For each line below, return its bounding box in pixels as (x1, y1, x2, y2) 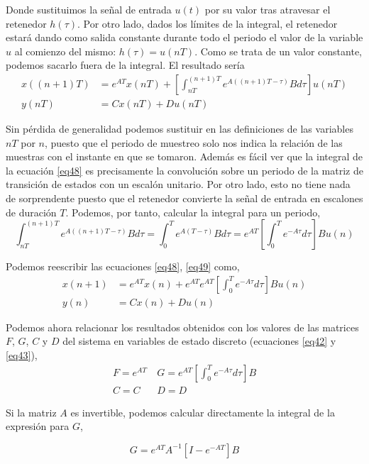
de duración (6, 204, 57, 219)
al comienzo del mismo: (14, 43, 116, 58)
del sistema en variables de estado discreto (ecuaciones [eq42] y (62, 333, 336, 348)
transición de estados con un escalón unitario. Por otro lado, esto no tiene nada (6, 177, 351, 192)
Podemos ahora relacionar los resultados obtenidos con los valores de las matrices (6, 319, 359, 334)
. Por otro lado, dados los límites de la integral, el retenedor (77, 16, 338, 31)
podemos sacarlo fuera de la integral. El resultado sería (6, 57, 245, 72)
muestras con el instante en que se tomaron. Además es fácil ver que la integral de (6, 149, 363, 164)
